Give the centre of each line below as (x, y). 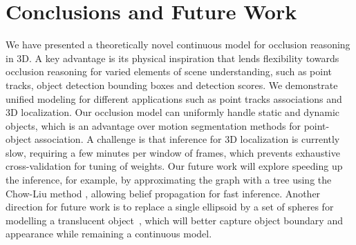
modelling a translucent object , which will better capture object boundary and (174, 220)
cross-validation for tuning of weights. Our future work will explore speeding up (174, 166)
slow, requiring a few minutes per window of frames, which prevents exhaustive (173, 152)
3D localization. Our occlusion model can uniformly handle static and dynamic (173, 112)
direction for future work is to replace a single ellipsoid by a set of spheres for (170, 207)
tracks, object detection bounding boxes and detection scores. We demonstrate (172, 85)
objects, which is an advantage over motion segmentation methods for (153, 125)
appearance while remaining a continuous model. (109, 234)
